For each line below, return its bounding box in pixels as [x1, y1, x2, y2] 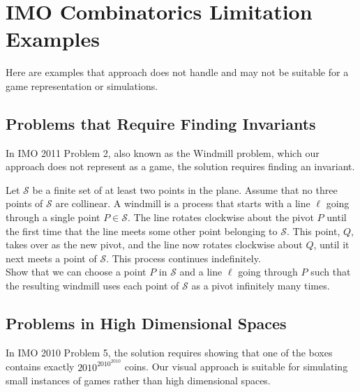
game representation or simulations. [6, 78, 158, 93]
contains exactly [6, 359, 75, 374]
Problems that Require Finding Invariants [6, 112, 316, 134]
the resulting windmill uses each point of [6, 278, 179, 293]
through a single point [6, 210, 100, 225]
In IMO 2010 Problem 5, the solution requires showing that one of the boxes [6, 345, 333, 359]
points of [6, 196, 43, 211]
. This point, [286, 223, 340, 238]
